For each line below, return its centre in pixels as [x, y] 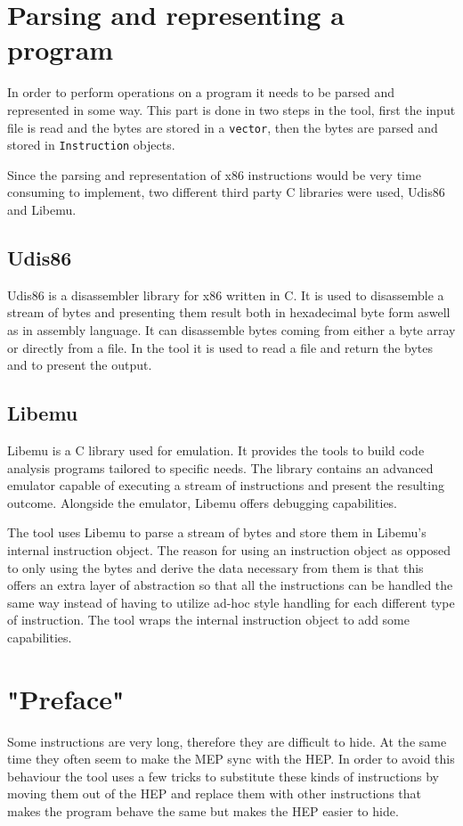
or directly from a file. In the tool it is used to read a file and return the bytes [220, 347]
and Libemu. [42, 209]
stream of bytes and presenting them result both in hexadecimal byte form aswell [229, 312]
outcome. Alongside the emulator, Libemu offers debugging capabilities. [203, 502]
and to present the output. [80, 365]
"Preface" [66, 698]
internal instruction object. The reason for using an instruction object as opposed [229, 549]
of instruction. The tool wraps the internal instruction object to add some [208, 620]
